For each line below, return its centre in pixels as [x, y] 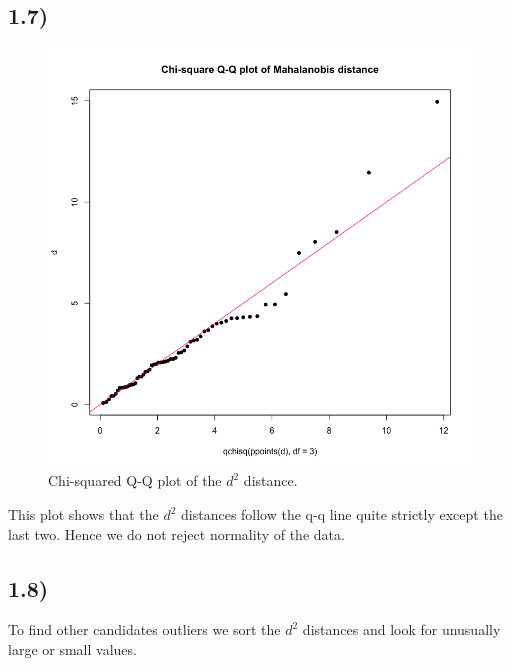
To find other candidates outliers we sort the [144, 629]
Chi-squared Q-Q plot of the [135, 480]
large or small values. [72, 649]
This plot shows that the [83, 514]
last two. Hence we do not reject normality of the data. [176, 533]
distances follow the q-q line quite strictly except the [342, 514]
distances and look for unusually [401, 629]
